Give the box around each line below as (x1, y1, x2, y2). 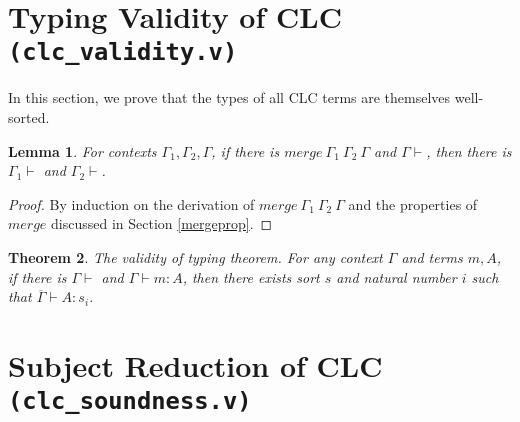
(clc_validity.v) (8, 38, 238, 67)
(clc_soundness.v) (8, 387, 252, 416)
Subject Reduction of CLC (8, 344, 383, 385)
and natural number (336, 266, 457, 287)
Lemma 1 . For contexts (8, 140, 157, 161)
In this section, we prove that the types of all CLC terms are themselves (8, 87, 451, 108)
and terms (401, 247, 463, 267)
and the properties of (348, 193, 478, 214)
